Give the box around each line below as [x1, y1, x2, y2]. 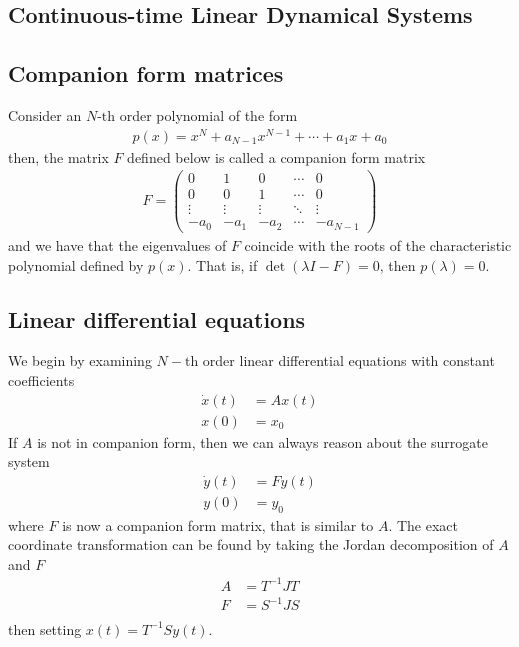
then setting [8, 618, 82, 639]
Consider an [8, 104, 82, 125]
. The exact [388, 514, 458, 535]
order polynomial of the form [119, 104, 298, 125]
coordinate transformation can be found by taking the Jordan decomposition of [8, 534, 494, 555]
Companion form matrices [8, 58, 284, 89]
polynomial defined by [8, 254, 144, 275]
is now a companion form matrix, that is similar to [62, 514, 374, 535]
